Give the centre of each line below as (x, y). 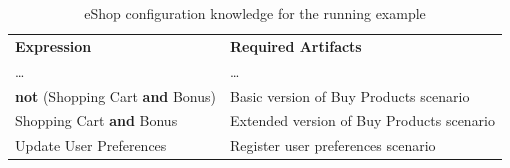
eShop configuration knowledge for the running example (255, 13)
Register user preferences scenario (333, 145)
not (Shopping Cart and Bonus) (115, 95)
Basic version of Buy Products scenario (350, 95)
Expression (53, 45)
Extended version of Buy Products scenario (363, 120)
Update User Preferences (91, 145)
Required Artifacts (296, 45)
